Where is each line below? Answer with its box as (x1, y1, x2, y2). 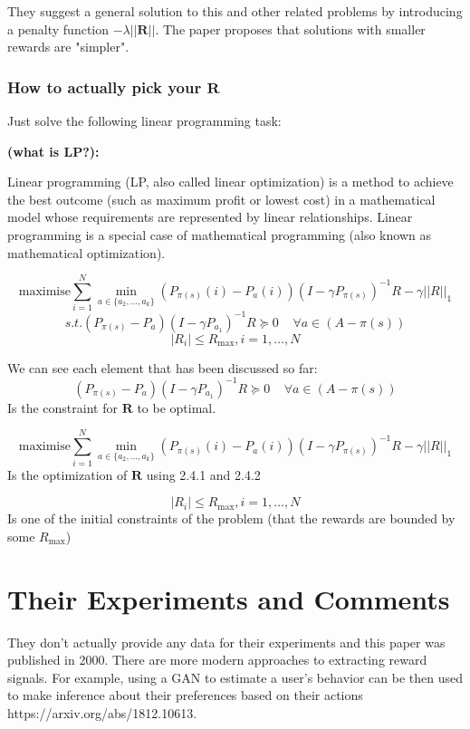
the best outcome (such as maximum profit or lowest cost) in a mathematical (7, 189, 436, 208)
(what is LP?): (7, 141, 100, 160)
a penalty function (7, 19, 110, 38)
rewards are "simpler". (7, 37, 129, 56)
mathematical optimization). (7, 243, 166, 262)
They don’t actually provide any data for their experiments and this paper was (7, 632, 446, 651)
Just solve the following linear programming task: (7, 111, 282, 129)
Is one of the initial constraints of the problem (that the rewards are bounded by (7, 509, 456, 528)
